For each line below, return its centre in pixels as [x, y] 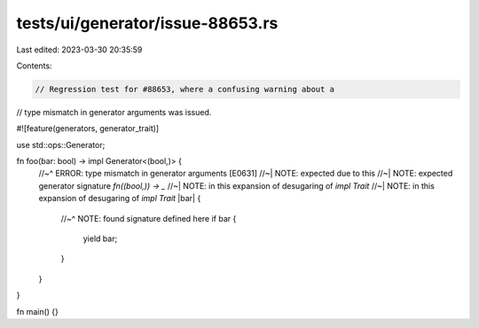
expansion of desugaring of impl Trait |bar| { [120, 199]
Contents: [34, 66]
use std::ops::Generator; [61, 144]
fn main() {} [38, 311]
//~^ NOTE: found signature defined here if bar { [149, 218]
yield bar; [100, 238]
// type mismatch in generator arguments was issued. [114, 112]
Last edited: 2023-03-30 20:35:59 [79, 50]
